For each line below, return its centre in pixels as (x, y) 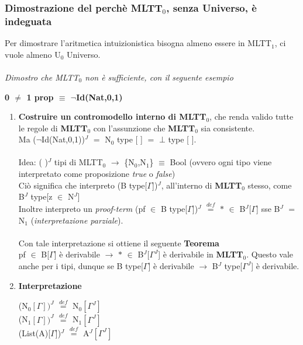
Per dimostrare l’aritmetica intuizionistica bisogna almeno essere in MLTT (138, 43)
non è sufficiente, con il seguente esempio (159, 77)
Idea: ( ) (33, 162)
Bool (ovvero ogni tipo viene (221, 162)
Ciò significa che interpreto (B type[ (83, 185)
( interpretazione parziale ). (77, 220)
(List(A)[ (35, 332)
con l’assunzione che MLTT (144, 128)
